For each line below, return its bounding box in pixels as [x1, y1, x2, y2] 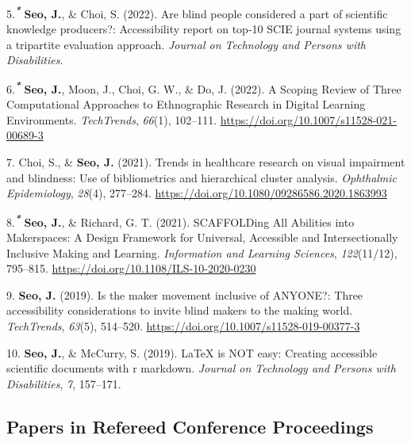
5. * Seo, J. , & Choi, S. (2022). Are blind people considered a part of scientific [6, 3, 388, 21]
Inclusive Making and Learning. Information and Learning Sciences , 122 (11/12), [6, 244, 398, 261]
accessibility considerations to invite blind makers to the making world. [6, 302, 353, 319]
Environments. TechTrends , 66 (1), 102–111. [6, 111, 217, 128]
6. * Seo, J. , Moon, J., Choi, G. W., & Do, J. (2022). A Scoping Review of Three [6, 78, 401, 97]
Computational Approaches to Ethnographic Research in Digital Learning [6, 96, 366, 113]
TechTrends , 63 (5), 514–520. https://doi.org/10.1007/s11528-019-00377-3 [6, 318, 360, 334]
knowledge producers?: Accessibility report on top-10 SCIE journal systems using [6, 21, 401, 37]
